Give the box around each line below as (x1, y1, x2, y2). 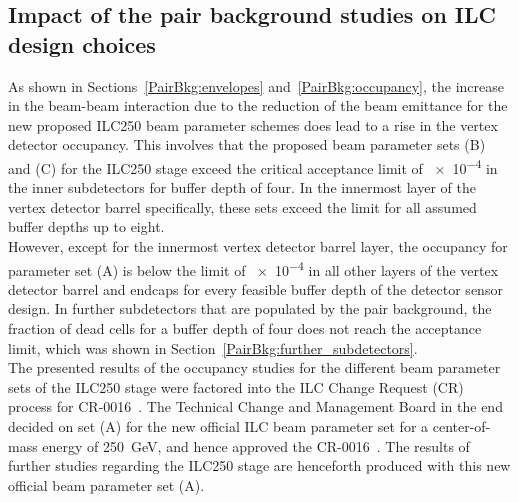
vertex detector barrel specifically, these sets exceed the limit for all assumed (8, 196, 477, 217)
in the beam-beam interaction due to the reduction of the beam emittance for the (8, 95, 508, 116)
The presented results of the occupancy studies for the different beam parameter (8, 357, 501, 378)
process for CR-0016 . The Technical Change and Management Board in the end (8, 396, 503, 417)
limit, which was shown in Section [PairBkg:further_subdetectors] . (8, 337, 418, 358)
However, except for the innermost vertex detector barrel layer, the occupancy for (8, 236, 508, 256)
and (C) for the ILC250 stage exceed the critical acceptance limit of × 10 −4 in (8, 154, 498, 178)
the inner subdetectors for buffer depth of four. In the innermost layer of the (8, 177, 476, 198)
